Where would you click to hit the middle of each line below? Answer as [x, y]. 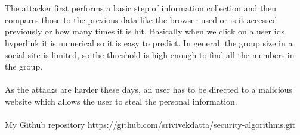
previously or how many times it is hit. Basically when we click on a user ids [145, 31]
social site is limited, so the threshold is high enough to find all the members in [150, 54]
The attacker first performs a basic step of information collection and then [141, 8]
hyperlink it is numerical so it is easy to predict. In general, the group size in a [149, 43]
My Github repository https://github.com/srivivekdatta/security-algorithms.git [150, 125]
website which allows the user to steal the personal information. [121, 101]
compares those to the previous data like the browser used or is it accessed [141, 19]
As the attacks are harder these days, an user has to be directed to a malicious [149, 90]
